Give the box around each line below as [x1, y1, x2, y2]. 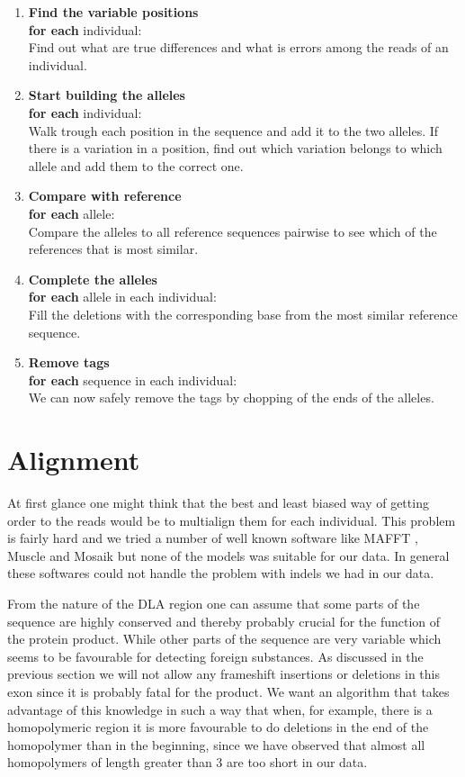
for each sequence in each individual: [28, 370, 237, 389]
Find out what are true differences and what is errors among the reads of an [28, 38, 449, 57]
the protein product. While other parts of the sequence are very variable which [7, 629, 442, 648]
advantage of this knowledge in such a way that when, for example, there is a [7, 700, 433, 718]
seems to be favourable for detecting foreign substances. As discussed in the [7, 646, 424, 665]
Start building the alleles [28, 86, 185, 104]
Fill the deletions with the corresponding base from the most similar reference [28, 304, 458, 323]
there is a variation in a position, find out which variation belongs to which [28, 139, 443, 158]
